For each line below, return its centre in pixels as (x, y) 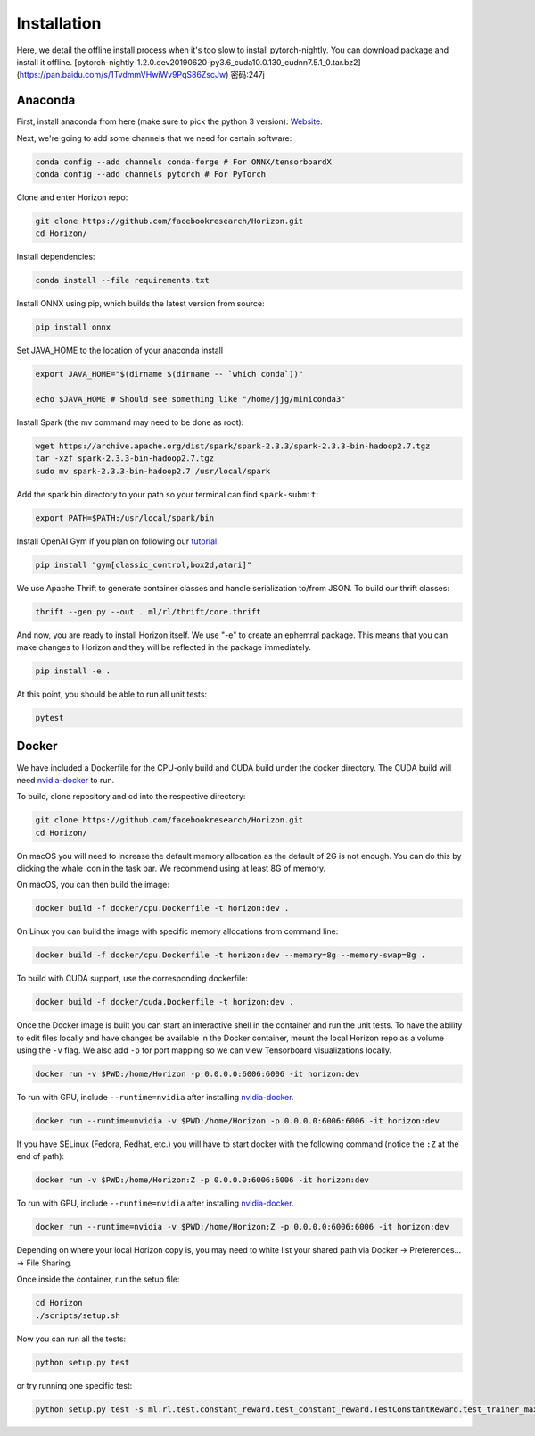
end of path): (41, 1156)
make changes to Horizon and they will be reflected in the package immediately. (164, 647)
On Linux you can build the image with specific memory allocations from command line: (177, 931)
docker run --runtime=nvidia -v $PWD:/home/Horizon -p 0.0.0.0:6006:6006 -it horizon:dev (238, 1121)
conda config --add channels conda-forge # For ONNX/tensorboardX (183, 162)
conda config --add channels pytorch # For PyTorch (151, 174)
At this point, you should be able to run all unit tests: (112, 694)
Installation (59, 23)
